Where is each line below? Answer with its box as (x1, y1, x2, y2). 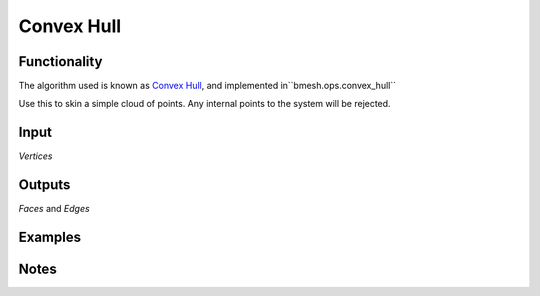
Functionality (18, 53, 103, 70)
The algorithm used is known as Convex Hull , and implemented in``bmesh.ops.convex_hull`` (18, 80, 397, 92)
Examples (18, 229, 82, 246)
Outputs (18, 176, 71, 194)
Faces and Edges (18, 203, 90, 215)
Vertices (18, 150, 53, 162)
